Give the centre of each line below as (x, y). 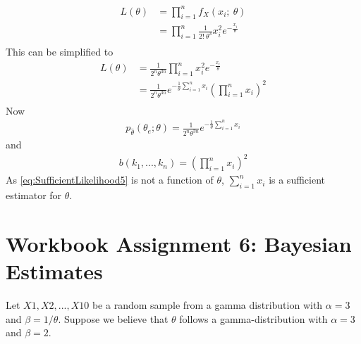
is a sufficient (297, 180)
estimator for (34, 195)
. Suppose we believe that (113, 318)
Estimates (54, 271)
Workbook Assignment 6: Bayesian (179, 243)
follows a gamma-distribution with (253, 318)
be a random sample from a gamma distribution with (207, 305)
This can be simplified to (60, 51)
